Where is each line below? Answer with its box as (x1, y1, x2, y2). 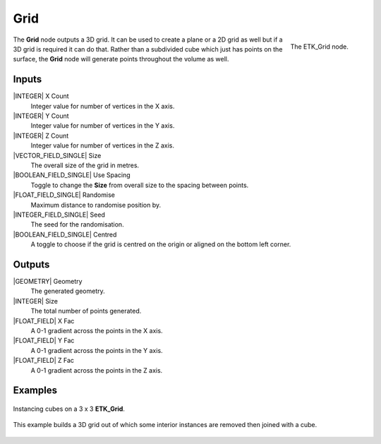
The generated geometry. (30, 287, 105, 296)
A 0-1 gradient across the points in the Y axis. (30, 346, 163, 354)
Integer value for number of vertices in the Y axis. (30, 121, 175, 130)
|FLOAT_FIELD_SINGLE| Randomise (13, 191, 116, 199)
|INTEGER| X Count (13, 92, 70, 100)
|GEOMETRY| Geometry (13, 277, 83, 285)
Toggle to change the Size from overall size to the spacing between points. (30, 181, 249, 189)
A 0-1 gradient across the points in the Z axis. (30, 366, 163, 374)
